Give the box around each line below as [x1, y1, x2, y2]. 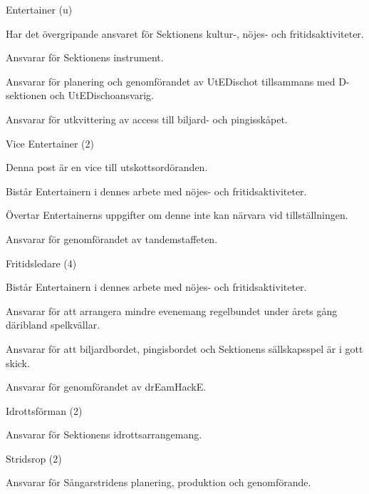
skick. [6, 355, 30, 370]
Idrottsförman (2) [6, 403, 83, 418]
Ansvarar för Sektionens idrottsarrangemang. [6, 427, 202, 442]
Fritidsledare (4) [6, 255, 77, 270]
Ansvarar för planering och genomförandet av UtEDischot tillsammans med [6, 73, 336, 88]
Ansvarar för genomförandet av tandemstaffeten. [6, 231, 218, 246]
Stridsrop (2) [6, 451, 62, 465]
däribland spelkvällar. [6, 317, 100, 332]
